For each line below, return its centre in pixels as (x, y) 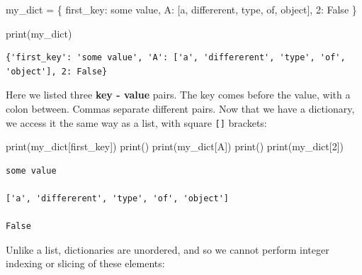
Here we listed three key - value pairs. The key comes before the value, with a (178, 95)
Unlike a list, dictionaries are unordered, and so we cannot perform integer (168, 249)
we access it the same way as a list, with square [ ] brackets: (136, 122)
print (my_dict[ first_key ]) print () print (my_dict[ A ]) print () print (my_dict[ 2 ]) (175, 146)
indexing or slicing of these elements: (85, 263)
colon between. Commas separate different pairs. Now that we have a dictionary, (180, 108)
